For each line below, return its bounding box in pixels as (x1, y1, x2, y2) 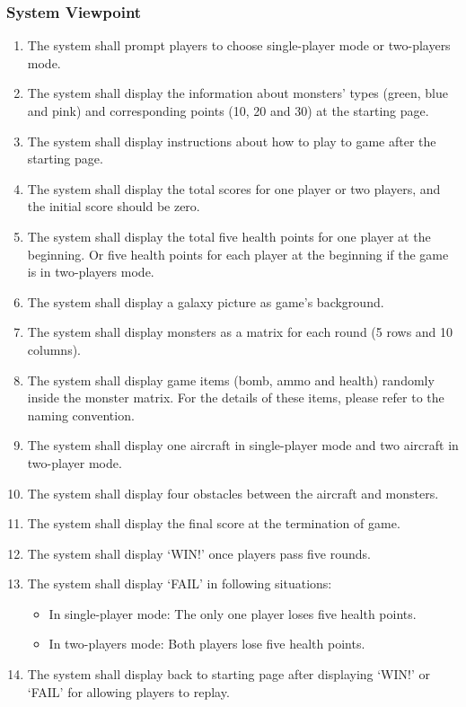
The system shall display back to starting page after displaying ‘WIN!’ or (27, 665, 430, 684)
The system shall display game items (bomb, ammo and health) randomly (27, 370, 435, 389)
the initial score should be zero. (27, 197, 200, 216)
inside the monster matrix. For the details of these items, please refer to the (27, 388, 444, 407)
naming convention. (27, 405, 135, 424)
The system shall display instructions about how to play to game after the (27, 131, 436, 150)
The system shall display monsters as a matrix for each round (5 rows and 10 (27, 323, 453, 341)
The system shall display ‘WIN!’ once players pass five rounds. (27, 544, 371, 562)
